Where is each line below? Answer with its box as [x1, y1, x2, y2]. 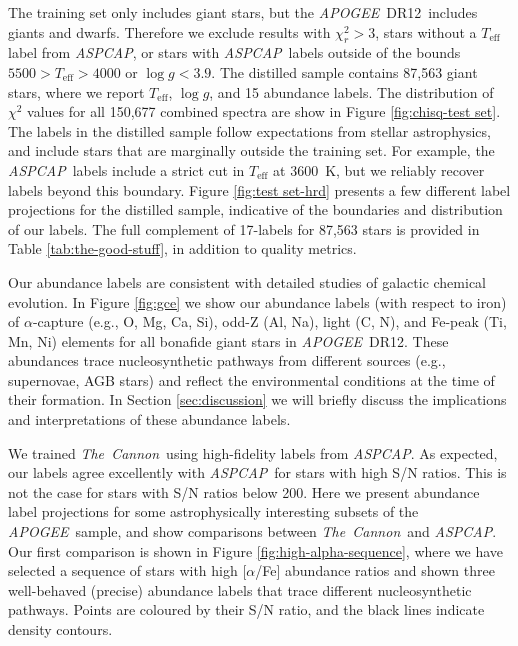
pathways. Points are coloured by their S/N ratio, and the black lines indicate [8, 599, 485, 620]
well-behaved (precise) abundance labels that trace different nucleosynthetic [8, 579, 472, 600]
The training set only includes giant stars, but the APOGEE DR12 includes [8, 2, 478, 22]
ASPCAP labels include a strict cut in [8, 159, 245, 180]
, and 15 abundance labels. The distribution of [209, 81, 494, 102]
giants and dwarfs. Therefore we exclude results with [8, 21, 331, 42]
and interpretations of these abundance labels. [8, 409, 291, 430]
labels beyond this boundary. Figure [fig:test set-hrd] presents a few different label [8, 179, 511, 200]
